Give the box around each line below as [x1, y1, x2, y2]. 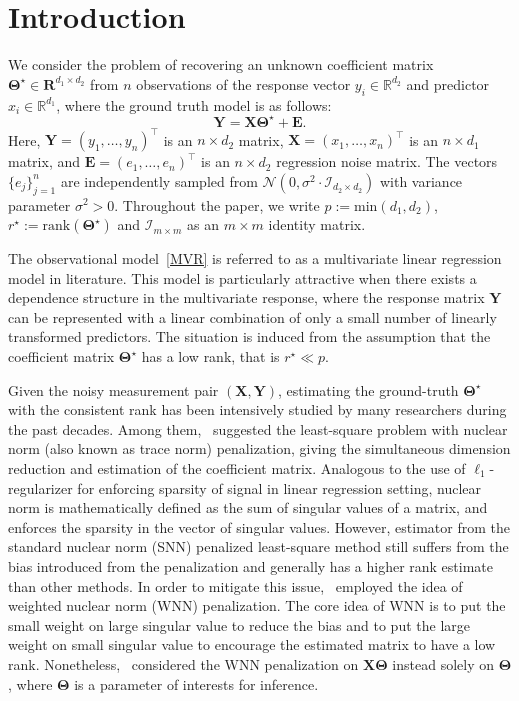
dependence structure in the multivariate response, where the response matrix [8, 287, 485, 308]
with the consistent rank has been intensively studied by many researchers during [8, 399, 507, 420]
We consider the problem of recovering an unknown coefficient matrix [8, 54, 434, 75]
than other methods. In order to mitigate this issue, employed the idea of [8, 575, 463, 596]
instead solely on [392, 653, 495, 674]
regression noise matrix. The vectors [276, 151, 498, 172]
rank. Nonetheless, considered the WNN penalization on [8, 653, 359, 674]
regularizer [8, 477, 73, 498]
